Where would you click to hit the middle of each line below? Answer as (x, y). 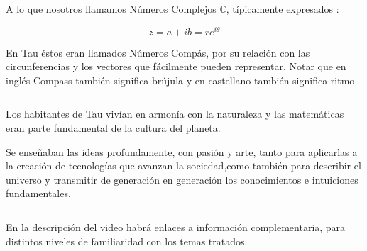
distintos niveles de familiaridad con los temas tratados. (127, 241)
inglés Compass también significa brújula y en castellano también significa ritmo (180, 80)
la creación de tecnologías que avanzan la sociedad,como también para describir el (183, 166)
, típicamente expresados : (283, 9)
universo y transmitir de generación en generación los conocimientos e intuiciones (182, 179)
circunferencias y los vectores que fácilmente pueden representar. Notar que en (176, 66)
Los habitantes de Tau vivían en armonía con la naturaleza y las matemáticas (175, 114)
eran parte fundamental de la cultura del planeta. (113, 128)
